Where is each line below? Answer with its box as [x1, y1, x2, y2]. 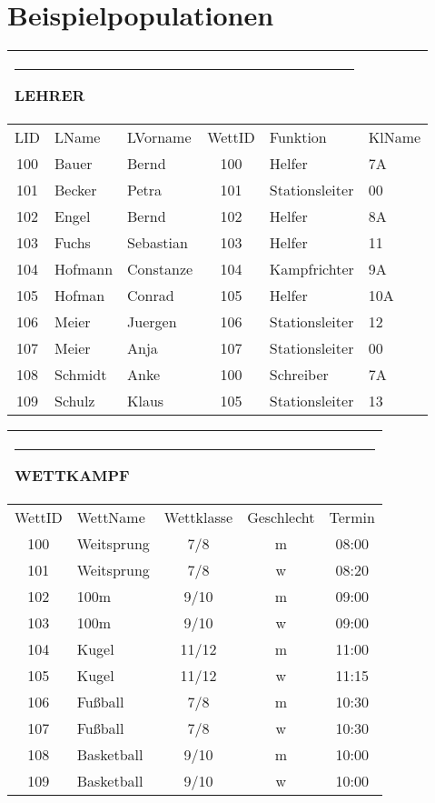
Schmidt [54, 364, 107, 386]
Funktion [269, 126, 327, 148]
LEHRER [15, 85, 85, 106]
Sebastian [127, 232, 188, 254]
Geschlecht [247, 507, 315, 528]
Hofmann [54, 258, 114, 280]
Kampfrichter [269, 258, 354, 280]
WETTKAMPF [15, 465, 130, 487]
